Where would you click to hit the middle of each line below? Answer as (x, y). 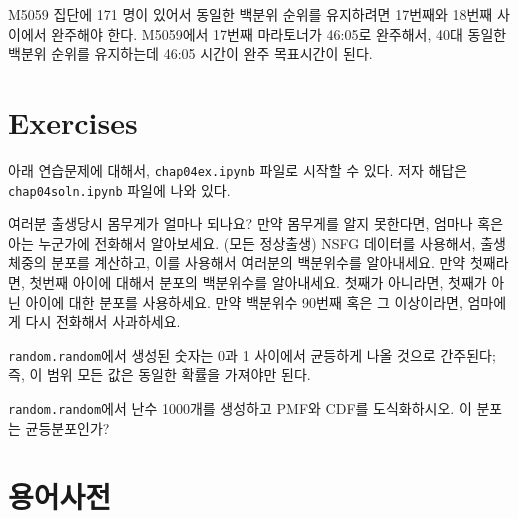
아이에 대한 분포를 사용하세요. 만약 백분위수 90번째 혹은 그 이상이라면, (244, 301)
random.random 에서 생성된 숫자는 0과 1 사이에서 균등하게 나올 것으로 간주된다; (252, 354)
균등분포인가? (67, 427)
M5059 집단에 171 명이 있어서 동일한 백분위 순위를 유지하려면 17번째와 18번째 (250, 14)
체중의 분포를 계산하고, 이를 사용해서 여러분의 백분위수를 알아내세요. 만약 (237, 262)
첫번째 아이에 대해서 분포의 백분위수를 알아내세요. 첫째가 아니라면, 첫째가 (258, 282)
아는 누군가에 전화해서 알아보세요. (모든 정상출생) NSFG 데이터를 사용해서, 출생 (257, 242)
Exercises (73, 121)
